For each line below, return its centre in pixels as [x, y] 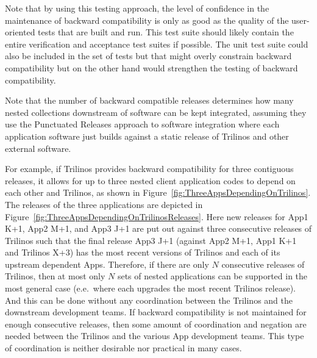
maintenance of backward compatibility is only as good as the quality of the [147, 20]
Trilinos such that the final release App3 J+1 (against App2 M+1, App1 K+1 [151, 240]
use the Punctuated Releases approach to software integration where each [142, 124]
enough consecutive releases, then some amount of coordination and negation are [156, 324]
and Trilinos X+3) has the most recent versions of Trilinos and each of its [143, 252]
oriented [20, 32]
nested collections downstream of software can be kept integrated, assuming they [156, 112]
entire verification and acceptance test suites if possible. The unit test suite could [157, 44]
